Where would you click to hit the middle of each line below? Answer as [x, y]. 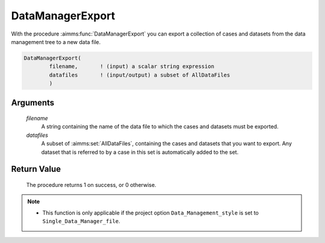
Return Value [36, 169]
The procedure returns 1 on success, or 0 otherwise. [91, 185]
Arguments [33, 103]
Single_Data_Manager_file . [81, 221]
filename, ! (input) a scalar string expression [132, 67]
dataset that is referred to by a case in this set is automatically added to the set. [140, 152]
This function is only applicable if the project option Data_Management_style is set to [150, 213]
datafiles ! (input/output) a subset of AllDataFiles [140, 75]
